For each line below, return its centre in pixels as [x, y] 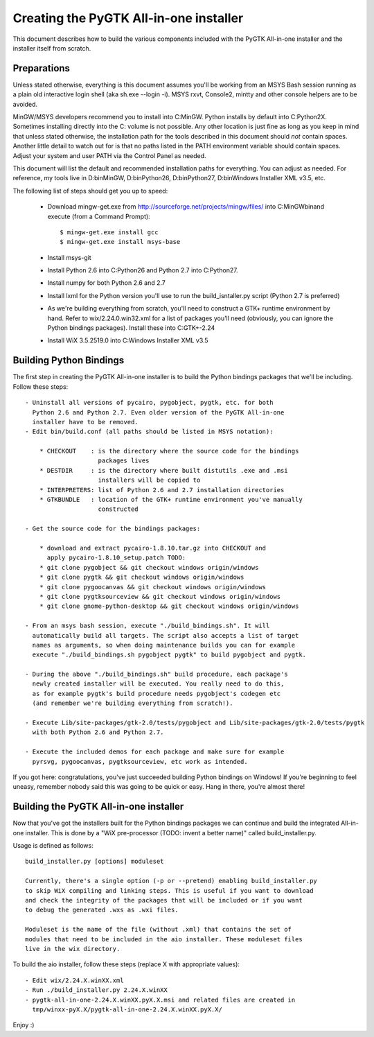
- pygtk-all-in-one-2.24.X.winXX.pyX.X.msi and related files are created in [160, 1000]
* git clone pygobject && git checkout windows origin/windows [149, 567]
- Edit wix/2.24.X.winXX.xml [74, 980]
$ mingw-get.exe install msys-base [120, 242]
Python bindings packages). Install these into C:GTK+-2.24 [131, 328]
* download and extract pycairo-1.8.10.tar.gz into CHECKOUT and [153, 548]
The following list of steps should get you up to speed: [90, 191]
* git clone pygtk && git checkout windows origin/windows [142, 577]
